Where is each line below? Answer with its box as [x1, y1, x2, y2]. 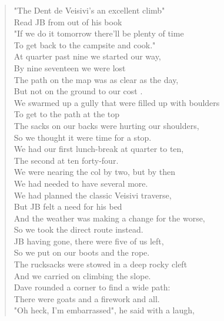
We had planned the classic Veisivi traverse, [14, 188, 172, 201]
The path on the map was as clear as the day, [14, 73, 179, 85]
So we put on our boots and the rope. [14, 246, 150, 259]
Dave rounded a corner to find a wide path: [14, 281, 170, 293]
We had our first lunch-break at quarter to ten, [14, 143, 184, 155]
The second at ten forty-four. [14, 154, 119, 166]
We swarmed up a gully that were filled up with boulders [14, 96, 220, 108]
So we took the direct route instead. [14, 223, 143, 236]
